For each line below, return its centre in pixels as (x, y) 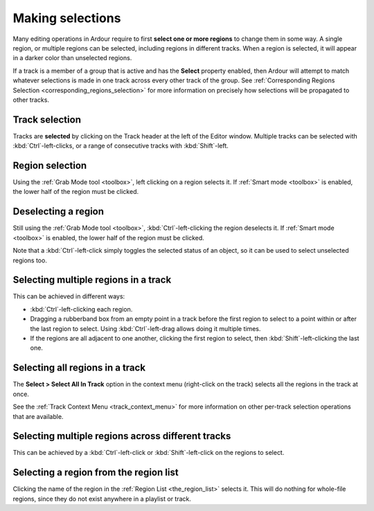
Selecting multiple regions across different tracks (122, 436)
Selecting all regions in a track (79, 368)
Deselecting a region (58, 212)
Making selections (67, 18)
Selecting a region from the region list (96, 473)
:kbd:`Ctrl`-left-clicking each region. (81, 309)
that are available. (38, 416)
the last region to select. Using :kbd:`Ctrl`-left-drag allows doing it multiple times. (145, 328)
